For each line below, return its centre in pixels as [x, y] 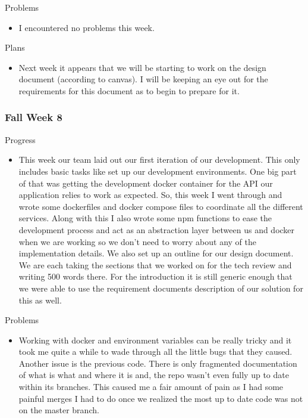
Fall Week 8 [34, 117]
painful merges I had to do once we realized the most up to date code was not [161, 398]
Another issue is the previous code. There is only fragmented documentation [158, 363]
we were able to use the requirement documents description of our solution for [161, 288]
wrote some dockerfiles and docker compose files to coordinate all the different [161, 206]
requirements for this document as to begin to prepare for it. [129, 90]
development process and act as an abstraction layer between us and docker [157, 229]
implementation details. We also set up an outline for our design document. [156, 253]
